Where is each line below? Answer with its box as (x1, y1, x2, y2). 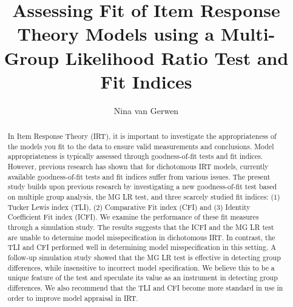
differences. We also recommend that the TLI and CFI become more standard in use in (7, 282, 283, 292)
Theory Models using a (17, 21, 215, 46)
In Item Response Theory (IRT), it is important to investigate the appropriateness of (7, 131, 277, 141)
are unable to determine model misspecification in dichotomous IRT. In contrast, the (7, 232, 275, 242)
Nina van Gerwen (113, 104, 179, 116)
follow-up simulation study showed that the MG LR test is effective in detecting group (7, 252, 281, 262)
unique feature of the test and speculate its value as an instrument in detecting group (7, 272, 278, 283)
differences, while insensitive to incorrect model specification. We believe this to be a (7, 262, 275, 272)
